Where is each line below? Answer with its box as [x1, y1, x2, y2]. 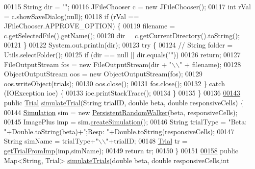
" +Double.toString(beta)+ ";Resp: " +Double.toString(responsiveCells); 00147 [4, 126, 234, 136]
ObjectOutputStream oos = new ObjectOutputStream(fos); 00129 [4, 69, 203, 79]
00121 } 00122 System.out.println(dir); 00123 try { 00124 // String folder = [4, 40, 233, 50]
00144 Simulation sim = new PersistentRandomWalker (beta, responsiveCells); [4, 107, 238, 117]
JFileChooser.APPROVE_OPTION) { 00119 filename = [4, 21, 175, 31]
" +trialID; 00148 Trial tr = [106, 136, 188, 146]
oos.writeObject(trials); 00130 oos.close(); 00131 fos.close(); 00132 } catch [4, 78, 225, 88]
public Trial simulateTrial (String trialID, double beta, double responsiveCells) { [4, 97, 244, 107]
